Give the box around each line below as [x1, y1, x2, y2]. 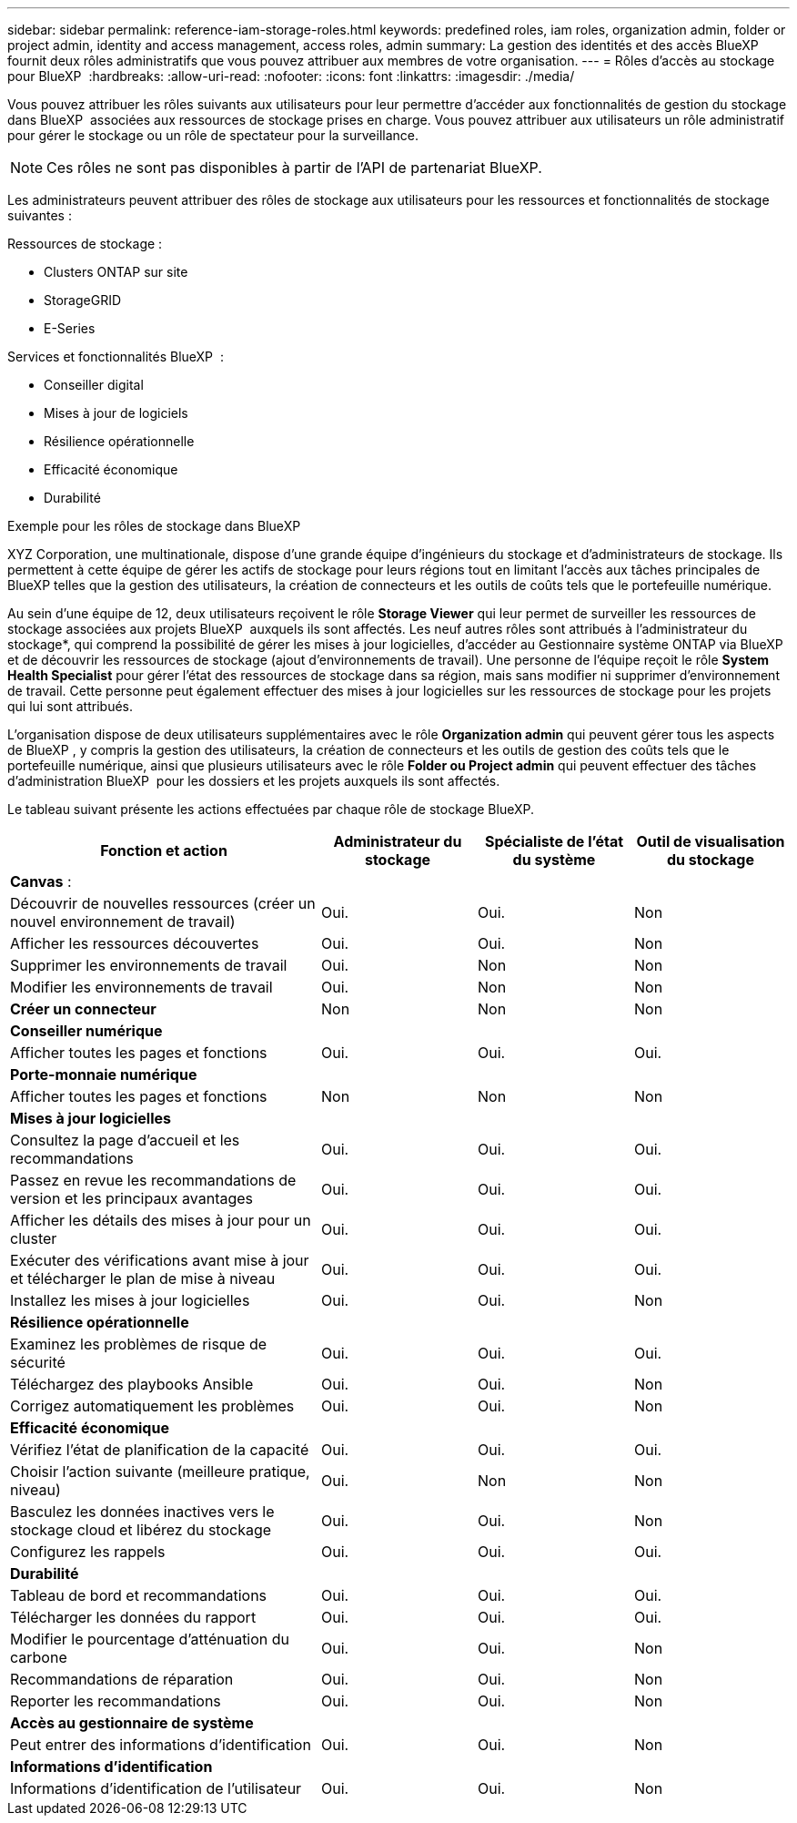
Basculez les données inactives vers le [10, 1502, 275, 1521]
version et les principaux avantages [10, 1189, 254, 1207]
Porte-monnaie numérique [10, 1065, 197, 1084]
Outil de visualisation [636, 832, 785, 850]
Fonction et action [100, 841, 227, 860]
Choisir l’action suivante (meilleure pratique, [10, 1462, 310, 1481]
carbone [10, 1648, 67, 1666]
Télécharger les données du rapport [10, 1608, 257, 1626]
